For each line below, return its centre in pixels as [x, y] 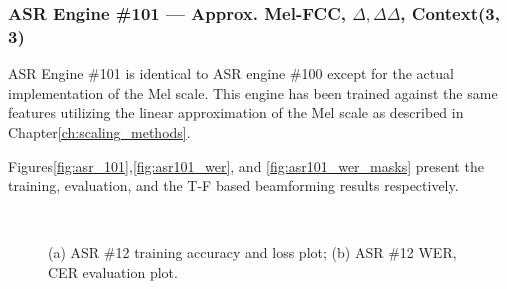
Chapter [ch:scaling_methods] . [99, 131]
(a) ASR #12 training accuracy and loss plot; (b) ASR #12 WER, [252, 252]
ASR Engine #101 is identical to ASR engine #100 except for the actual [231, 73]
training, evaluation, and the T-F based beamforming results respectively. [233, 185]
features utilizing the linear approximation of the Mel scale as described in [236, 112]
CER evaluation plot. [113, 271]
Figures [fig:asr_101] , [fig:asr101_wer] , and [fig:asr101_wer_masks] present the [246, 165]
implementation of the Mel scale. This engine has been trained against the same [253, 92]
